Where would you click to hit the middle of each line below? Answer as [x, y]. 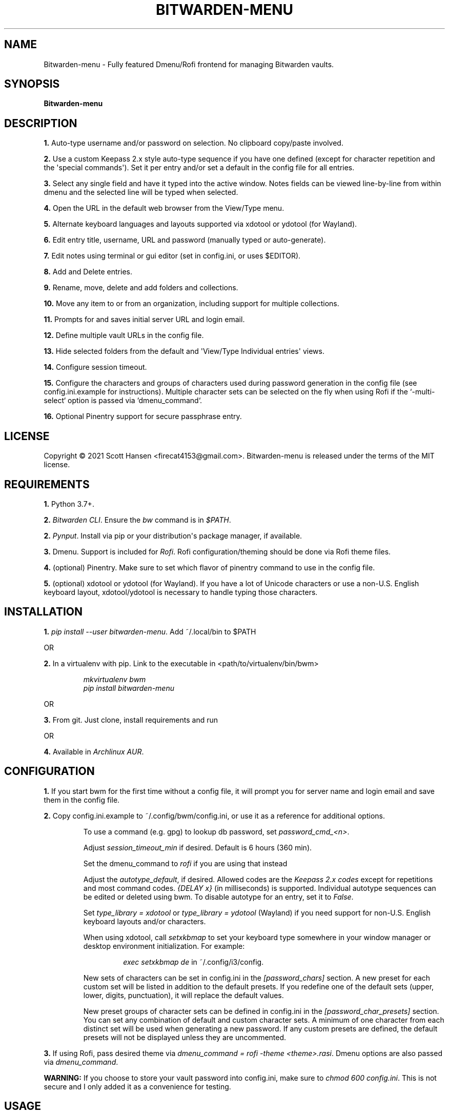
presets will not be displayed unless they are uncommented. [185, 1037]
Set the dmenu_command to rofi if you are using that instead [185, 863]
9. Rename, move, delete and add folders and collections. [141, 288]
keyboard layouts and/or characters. [145, 921]
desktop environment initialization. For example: [164, 946]
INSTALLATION [43, 612]
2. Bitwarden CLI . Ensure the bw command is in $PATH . [137, 520]
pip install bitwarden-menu [129, 688]
